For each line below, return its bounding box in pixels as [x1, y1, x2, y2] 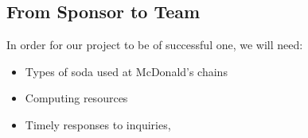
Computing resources [25, 90, 128, 106]
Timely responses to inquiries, [25, 116, 171, 132]
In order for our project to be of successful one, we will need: [6, 36, 303, 53]
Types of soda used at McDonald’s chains [25, 63, 228, 79]
